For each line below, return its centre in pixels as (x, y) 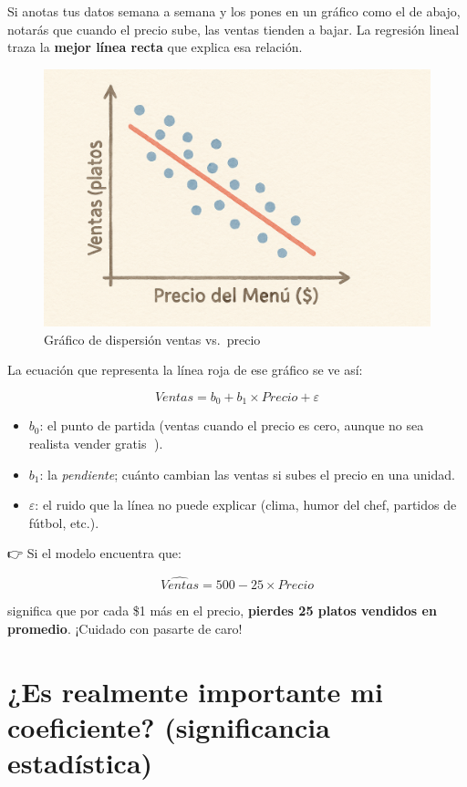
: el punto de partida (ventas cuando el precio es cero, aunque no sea (232, 425)
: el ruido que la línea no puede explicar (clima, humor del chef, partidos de (246, 505)
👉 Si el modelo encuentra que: (94, 553)
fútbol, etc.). (64, 522)
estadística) (80, 762)
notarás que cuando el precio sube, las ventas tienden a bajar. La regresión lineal (233, 29)
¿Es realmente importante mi (195, 691)
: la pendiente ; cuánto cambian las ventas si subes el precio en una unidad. (247, 474)
